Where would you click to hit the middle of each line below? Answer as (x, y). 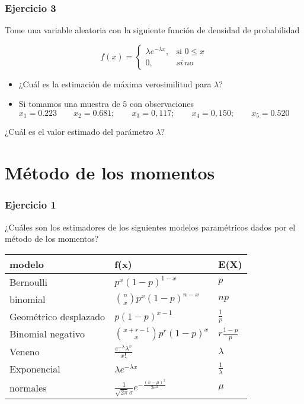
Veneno (25, 351)
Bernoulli (28, 282)
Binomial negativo (47, 334)
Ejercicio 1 (31, 205)
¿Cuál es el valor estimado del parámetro (79, 132)
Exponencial (35, 368)
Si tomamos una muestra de (69, 104)
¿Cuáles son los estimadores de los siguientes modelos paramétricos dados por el (150, 227)
